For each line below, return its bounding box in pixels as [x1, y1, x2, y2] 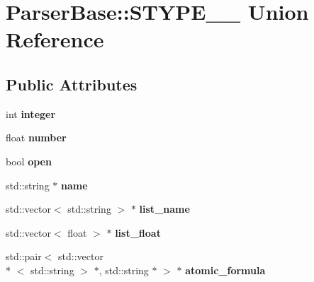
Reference [6, 25, 104, 54]
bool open [6, 153, 52, 168]
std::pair [6, 249, 42, 264]
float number [6, 130, 67, 145]
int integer [6, 106, 56, 121]
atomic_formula [185, 262, 266, 277]
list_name [139, 201, 190, 216]
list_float [115, 225, 161, 240]
